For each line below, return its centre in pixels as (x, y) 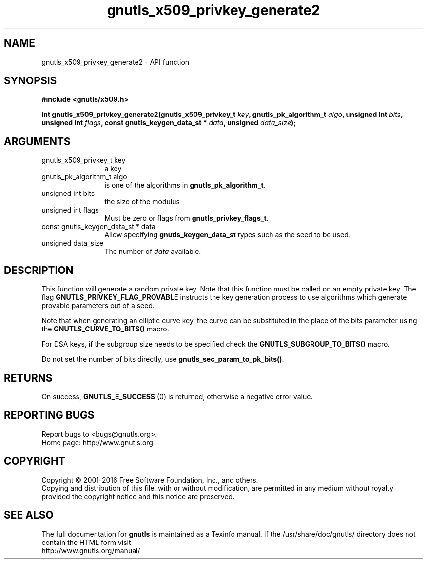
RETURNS (28, 378)
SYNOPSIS (30, 81)
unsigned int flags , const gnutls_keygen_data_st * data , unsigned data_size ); (169, 123)
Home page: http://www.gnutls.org (97, 442)
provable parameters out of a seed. (98, 306)
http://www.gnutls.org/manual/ (91, 550)
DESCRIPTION (39, 270)
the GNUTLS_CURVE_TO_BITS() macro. (105, 329)
